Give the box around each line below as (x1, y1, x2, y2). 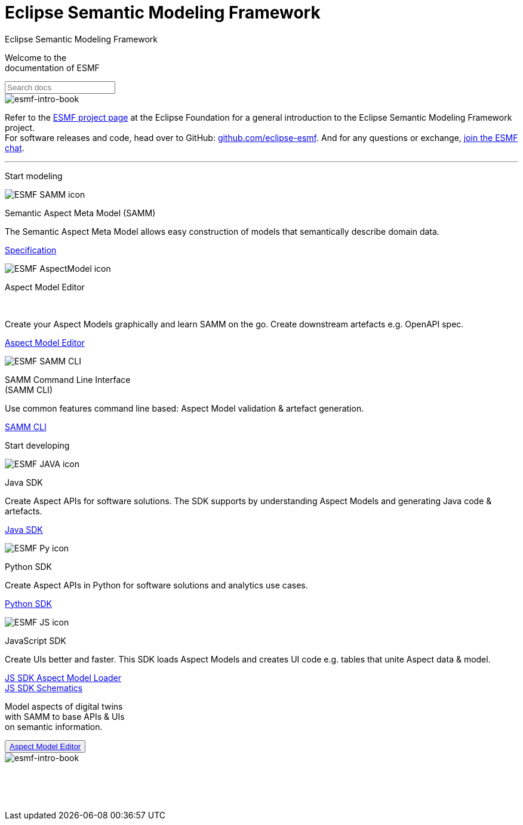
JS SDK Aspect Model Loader (5, 672, 122, 683)
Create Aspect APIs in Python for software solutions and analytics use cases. (5, 579, 308, 590)
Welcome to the (5, 52, 67, 63)
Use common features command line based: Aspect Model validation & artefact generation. (5, 403, 364, 413)
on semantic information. (5, 721, 103, 732)
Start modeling (5, 170, 63, 181)
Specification (5, 244, 57, 255)
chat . (5, 142, 24, 153)
